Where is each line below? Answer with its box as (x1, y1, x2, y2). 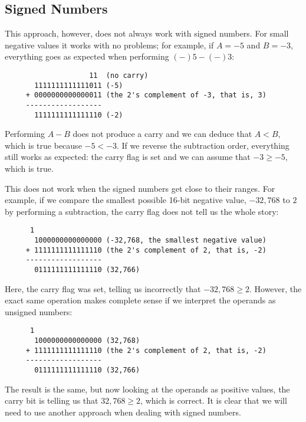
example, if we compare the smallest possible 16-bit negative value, (5, 194, 246, 206)
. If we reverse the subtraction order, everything (116, 139, 289, 151)
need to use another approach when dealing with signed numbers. (5, 405, 241, 418)
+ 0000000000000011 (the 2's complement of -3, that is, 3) (25, 91, 266, 100)
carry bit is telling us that (5, 394, 98, 407)
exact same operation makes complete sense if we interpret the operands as (5, 294, 276, 306)
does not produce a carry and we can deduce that (73, 127, 252, 140)
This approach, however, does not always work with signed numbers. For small (5, 27, 289, 40)
